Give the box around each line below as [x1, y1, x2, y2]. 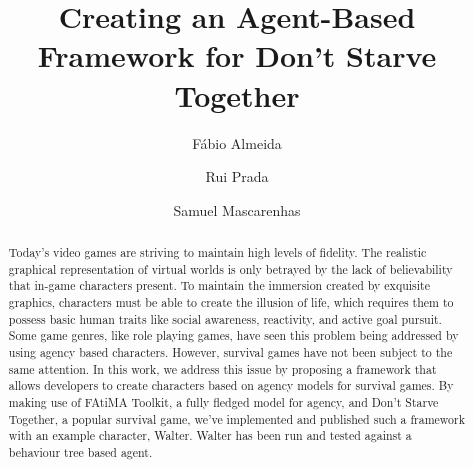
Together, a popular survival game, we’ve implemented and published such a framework [8, 410, 465, 427]
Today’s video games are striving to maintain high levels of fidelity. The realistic [8, 244, 427, 261]
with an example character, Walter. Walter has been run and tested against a [8, 427, 412, 444]
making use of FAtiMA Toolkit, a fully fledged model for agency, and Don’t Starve [8, 393, 439, 410]
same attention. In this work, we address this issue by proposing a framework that [8, 360, 437, 377]
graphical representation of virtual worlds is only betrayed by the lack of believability [8, 260, 453, 277]
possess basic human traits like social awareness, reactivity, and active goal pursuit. [8, 310, 442, 327]
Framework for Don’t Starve [37, 35, 437, 76]
